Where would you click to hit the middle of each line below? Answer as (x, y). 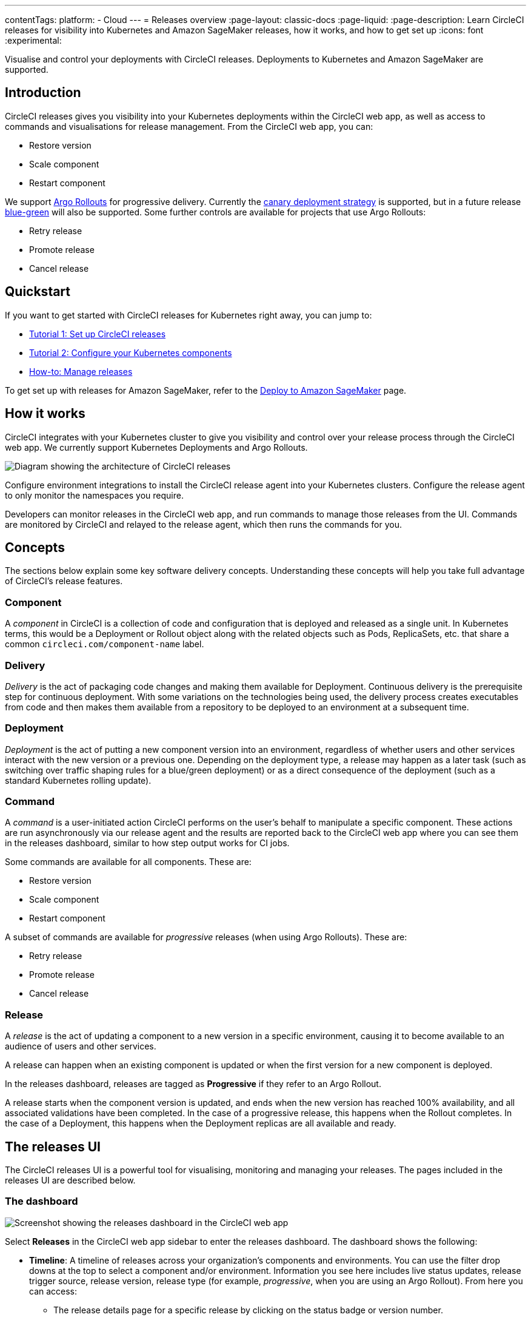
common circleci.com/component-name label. (105, 644)
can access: (53, 1291)
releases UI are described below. (70, 1180)
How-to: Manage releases (81, 371)
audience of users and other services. (81, 1046)
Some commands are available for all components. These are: (128, 862)
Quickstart (38, 292)
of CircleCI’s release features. (64, 581)
